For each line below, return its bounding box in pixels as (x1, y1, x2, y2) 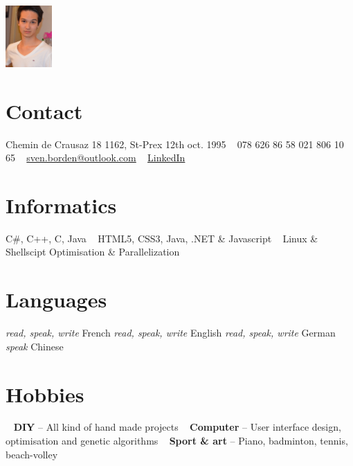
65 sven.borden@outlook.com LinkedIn (6, 150, 185, 165)
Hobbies (6, 379, 84, 408)
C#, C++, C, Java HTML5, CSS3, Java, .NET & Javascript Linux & (6, 231, 318, 245)
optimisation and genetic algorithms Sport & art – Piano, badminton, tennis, (6, 433, 348, 448)
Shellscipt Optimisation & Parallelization (6, 244, 180, 259)
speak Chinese (6, 339, 64, 353)
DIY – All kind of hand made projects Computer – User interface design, (13, 420, 341, 434)
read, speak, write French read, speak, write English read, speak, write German (6, 325, 336, 340)
